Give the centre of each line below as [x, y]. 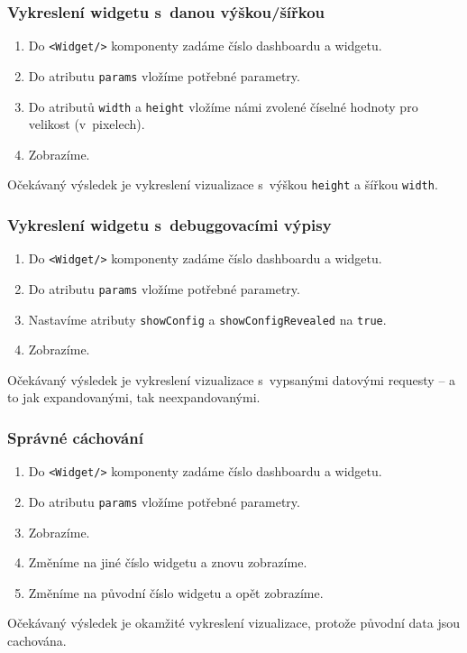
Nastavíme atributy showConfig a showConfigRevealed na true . [207, 319]
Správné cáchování [75, 437]
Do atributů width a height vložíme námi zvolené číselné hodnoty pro [223, 106]
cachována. [37, 640]
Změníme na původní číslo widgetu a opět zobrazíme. [176, 592]
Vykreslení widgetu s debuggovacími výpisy [169, 224]
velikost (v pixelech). [87, 124]
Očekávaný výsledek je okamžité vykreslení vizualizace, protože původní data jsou [233, 623]
